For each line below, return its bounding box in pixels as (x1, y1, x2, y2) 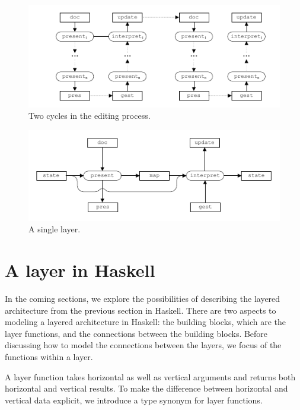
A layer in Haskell (5, 258, 155, 282)
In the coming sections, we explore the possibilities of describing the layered (5, 292, 280, 305)
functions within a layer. (5, 351, 93, 363)
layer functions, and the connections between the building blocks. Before (5, 327, 268, 339)
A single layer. (28, 223, 81, 235)
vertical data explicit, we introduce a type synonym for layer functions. (5, 393, 263, 406)
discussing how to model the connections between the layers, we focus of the (5, 339, 282, 351)
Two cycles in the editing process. (28, 109, 151, 122)
